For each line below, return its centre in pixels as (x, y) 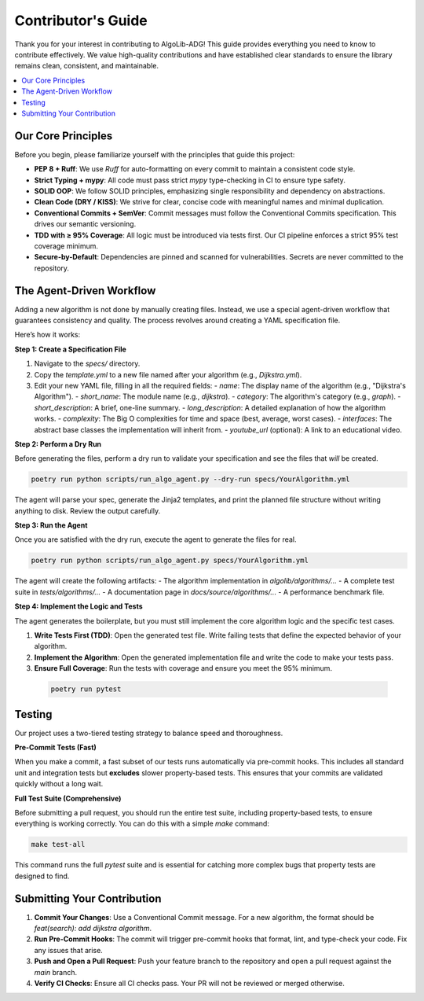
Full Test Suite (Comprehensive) (68, 798)
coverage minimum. (66, 246)
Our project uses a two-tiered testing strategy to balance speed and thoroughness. (149, 733)
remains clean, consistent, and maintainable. (86, 66)
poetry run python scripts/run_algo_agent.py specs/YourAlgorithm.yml (170, 561)
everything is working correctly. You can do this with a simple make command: (142, 824)
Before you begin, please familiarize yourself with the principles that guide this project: (155, 154)
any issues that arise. (69, 950)
